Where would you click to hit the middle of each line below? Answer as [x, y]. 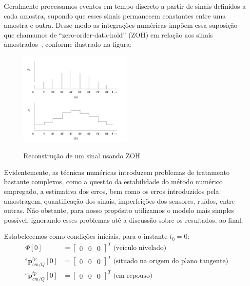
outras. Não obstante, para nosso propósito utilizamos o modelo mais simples [119, 210]
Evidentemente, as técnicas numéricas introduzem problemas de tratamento [117, 172]
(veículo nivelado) [140, 248]
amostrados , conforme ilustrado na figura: [68, 44]
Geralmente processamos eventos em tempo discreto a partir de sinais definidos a [125, 6]
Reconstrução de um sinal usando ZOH [82, 156]
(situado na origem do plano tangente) [171, 261]
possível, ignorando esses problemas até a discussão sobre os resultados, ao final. [124, 219]
